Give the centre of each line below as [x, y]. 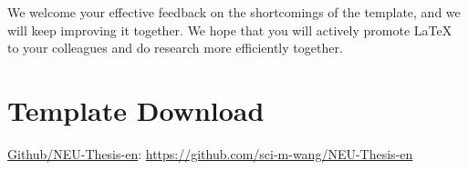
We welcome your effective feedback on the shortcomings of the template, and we [234, 12]
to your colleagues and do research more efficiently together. [175, 48]
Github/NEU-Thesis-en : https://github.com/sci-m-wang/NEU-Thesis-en [210, 153]
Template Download [136, 110]
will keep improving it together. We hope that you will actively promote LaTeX [230, 30]
